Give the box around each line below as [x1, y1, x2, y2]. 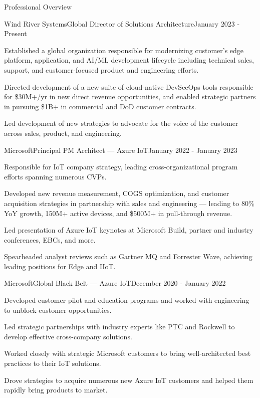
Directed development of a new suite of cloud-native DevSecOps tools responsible [4, 81, 253, 92]
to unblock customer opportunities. [4, 304, 112, 315]
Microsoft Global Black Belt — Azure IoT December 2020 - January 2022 [4, 278, 226, 288]
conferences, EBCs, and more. [4, 234, 96, 245]
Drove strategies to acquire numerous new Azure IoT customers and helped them [4, 374, 253, 385]
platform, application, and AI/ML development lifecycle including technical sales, [4, 55, 254, 65]
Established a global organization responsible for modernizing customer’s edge [4, 45, 244, 55]
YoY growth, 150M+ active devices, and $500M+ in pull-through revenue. [4, 208, 232, 218]
